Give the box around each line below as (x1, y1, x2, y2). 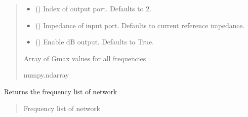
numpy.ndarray (23, 70, 69, 80)
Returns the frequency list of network (4, 86, 117, 96)
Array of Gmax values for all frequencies (23, 53, 146, 63)
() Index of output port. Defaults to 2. (35, 3, 152, 13)
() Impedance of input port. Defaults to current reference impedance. (35, 20, 245, 30)
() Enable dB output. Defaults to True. (35, 37, 154, 47)
